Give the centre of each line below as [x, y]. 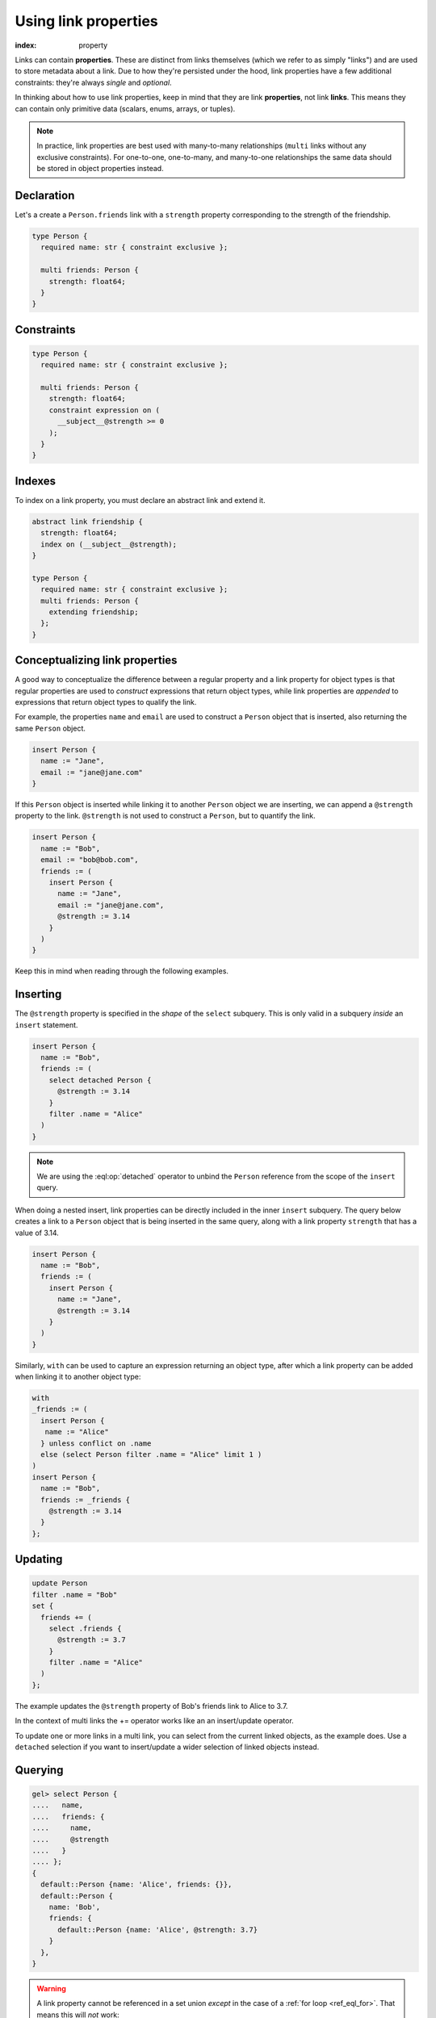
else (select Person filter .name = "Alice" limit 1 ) [151, 1455]
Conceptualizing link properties [96, 661]
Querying [39, 1770]
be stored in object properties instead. [101, 169]
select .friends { [85, 1628]
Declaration [45, 195]
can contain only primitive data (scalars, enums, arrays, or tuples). [125, 108]
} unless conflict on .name [96, 1443]
